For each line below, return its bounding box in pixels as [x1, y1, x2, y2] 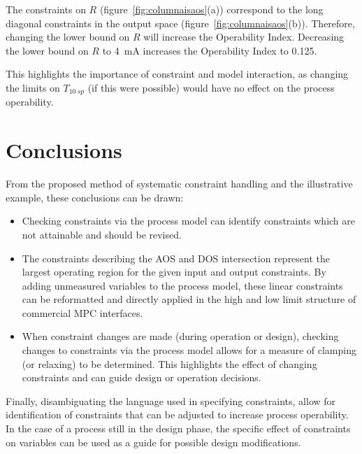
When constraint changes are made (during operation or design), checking [22, 329, 339, 343]
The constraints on [6, 2, 86, 16]
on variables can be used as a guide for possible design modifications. [6, 434, 301, 449]
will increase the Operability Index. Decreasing [143, 29, 345, 44]
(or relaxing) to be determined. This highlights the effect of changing [22, 356, 317, 371]
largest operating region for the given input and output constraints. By [22, 264, 326, 279]
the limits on [6, 80, 60, 94]
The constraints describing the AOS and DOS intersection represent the [22, 250, 331, 265]
